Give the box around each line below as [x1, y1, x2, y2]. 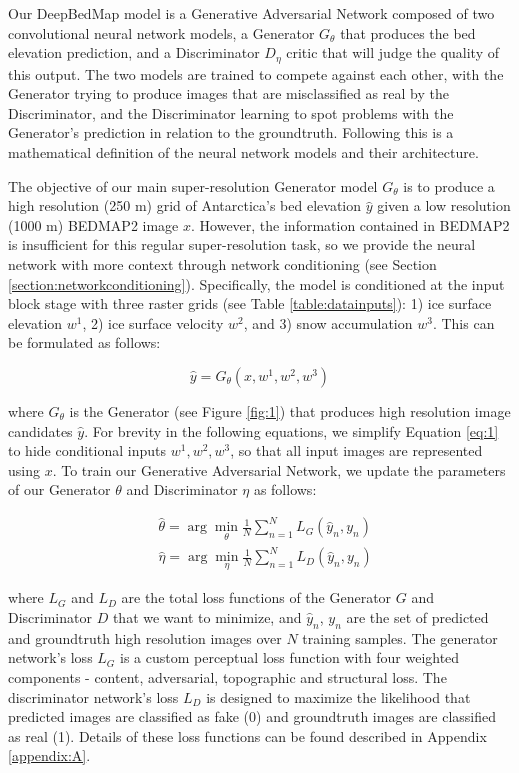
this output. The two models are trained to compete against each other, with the [8, 63, 504, 84]
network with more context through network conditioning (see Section [8, 253, 437, 274]
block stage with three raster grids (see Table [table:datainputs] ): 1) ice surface [8, 293, 492, 314]
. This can [432, 312, 495, 333]
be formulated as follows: [8, 332, 161, 353]
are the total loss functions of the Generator [121, 587, 392, 608]
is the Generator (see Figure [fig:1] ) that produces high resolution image [69, 400, 511, 421]
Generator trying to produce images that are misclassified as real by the [8, 83, 449, 104]
